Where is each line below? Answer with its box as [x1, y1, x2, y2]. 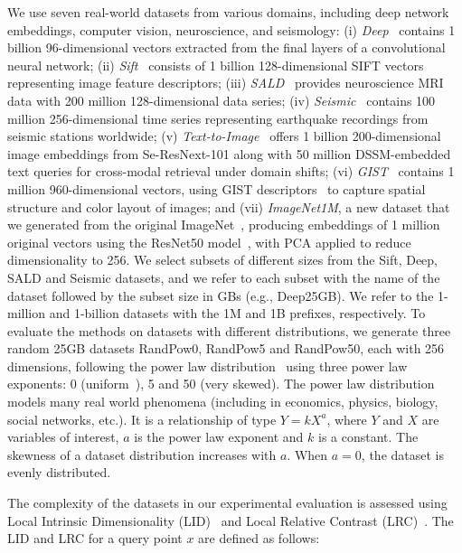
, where [326, 409, 367, 428]
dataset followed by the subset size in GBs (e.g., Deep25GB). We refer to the [7, 286, 434, 305]
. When [287, 445, 328, 464]
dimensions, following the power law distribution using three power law [7, 356, 408, 375]
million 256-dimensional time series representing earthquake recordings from [7, 108, 429, 127]
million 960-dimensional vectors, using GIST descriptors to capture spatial [7, 179, 426, 198]
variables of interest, [7, 427, 119, 446]
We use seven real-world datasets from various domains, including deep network [7, 3, 449, 21]
